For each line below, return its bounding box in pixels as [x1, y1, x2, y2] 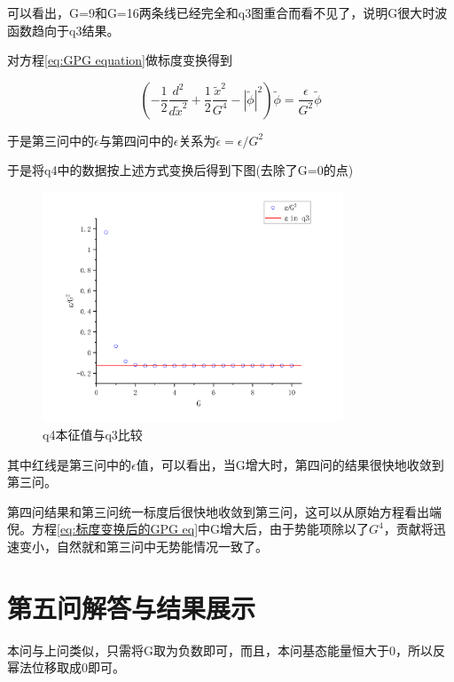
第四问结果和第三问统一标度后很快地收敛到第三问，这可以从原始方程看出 [7, 502, 429, 520]
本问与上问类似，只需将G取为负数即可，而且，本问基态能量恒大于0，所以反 [7, 640, 445, 659]
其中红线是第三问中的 [7, 455, 131, 473]
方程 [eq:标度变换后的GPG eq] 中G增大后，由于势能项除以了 [31, 519, 370, 538]
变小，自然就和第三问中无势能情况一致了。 [19, 536, 268, 555]
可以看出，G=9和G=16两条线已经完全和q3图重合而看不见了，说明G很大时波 [7, 4, 448, 21]
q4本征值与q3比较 [43, 424, 143, 443]
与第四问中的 [98, 131, 174, 149]
